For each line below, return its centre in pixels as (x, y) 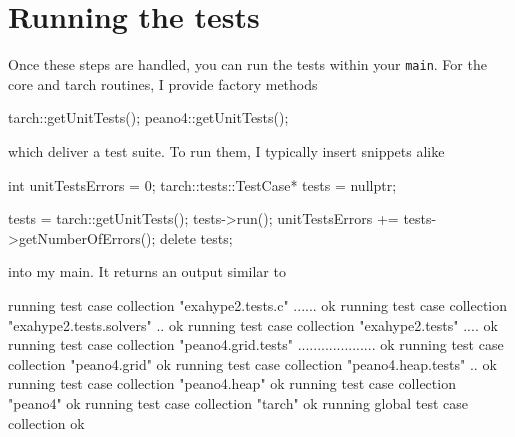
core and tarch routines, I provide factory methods (163, 83)
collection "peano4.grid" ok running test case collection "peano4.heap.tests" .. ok (252, 363)
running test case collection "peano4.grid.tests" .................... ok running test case (256, 344)
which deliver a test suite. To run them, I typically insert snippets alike (226, 150)
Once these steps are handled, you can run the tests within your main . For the (247, 64)
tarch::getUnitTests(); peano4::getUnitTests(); (148, 117)
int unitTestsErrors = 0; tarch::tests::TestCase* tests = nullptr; (202, 184)
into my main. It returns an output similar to (147, 271)
